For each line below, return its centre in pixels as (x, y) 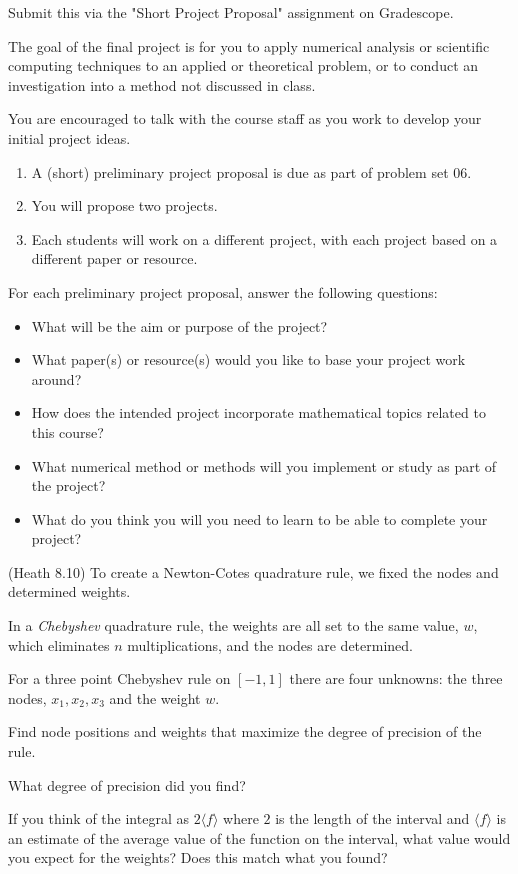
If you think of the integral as (98, 818)
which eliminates (59, 644)
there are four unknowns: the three (396, 678)
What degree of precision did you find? (127, 784)
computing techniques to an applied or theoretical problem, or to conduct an (243, 65)
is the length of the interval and (372, 818)
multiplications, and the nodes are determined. (270, 644)
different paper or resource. (114, 258)
